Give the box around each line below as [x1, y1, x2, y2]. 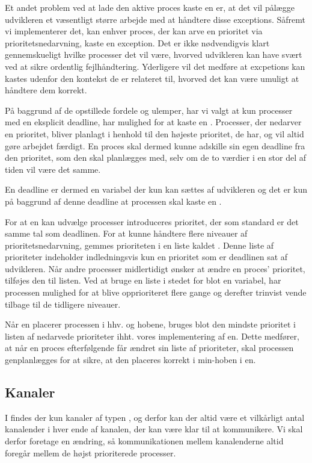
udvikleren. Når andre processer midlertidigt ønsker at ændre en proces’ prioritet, [5, 262, 305, 275]
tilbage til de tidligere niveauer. [5, 297, 121, 310]
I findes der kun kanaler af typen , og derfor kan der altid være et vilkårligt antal [5, 411, 305, 423]
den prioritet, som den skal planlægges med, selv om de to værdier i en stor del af [5, 151, 307, 164]
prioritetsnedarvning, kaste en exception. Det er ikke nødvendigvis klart [5, 36, 270, 49]
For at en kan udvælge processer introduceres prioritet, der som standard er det [5, 215, 299, 228]
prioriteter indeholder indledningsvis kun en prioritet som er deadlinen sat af [5, 250, 288, 263]
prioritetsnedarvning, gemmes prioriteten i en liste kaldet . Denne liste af [5, 238, 274, 251]
